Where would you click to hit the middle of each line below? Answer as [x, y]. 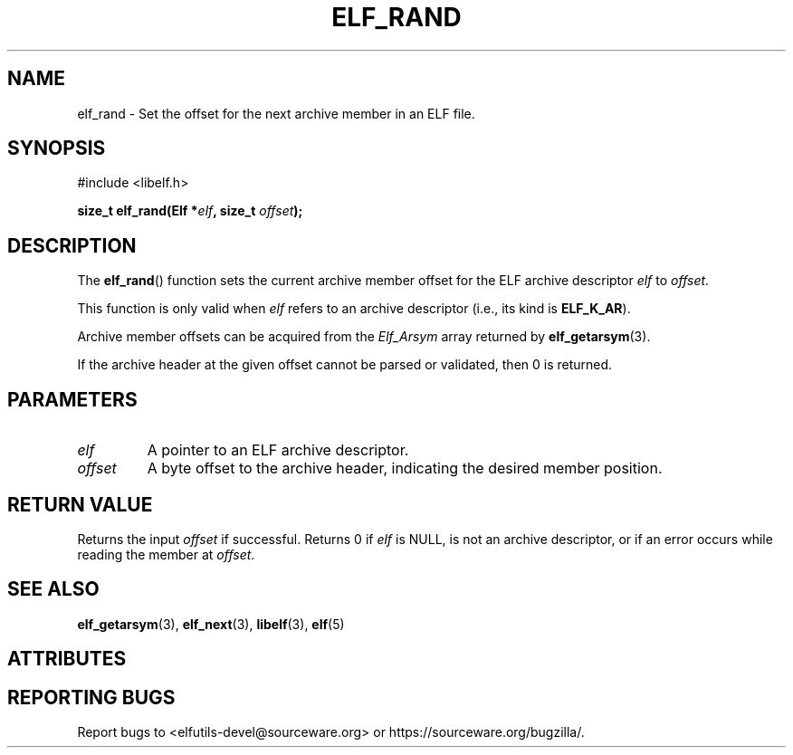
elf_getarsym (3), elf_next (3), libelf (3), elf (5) [211, 624]
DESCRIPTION [72, 245]
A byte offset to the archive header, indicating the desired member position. [405, 468]
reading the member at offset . [166, 554]
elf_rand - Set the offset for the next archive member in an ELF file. [276, 113]
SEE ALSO [53, 589]
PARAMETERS [72, 399]
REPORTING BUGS [91, 697]
